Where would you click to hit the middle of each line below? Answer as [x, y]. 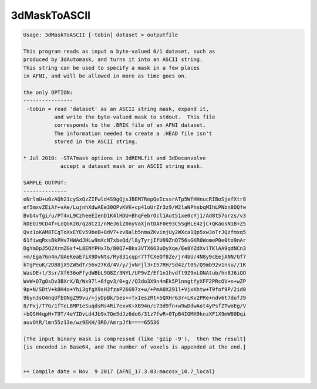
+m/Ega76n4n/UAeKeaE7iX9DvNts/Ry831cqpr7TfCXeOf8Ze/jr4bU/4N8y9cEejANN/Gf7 [135, 256]
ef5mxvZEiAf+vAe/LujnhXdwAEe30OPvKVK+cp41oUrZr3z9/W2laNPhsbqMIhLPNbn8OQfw [135, 207]
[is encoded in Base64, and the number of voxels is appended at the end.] [135, 347]
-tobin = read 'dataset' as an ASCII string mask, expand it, [118, 109]
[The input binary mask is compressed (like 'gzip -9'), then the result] [135, 339]
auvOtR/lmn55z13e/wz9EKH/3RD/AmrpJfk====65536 [91, 322]
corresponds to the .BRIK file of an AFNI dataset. [130, 125]
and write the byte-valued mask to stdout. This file [134, 117]
